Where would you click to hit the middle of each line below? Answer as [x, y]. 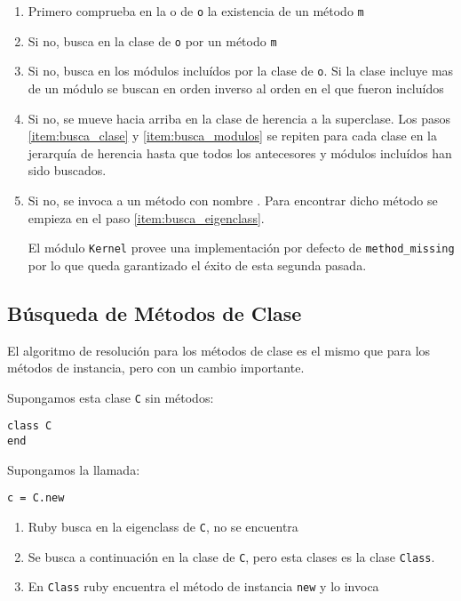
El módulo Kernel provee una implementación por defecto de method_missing [241, 248]
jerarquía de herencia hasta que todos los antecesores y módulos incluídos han [240, 152]
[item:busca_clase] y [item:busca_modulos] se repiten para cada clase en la [232, 136]
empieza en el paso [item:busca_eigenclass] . [146, 217]
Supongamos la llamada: [74, 469]
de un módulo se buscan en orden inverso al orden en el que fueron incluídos [236, 88]
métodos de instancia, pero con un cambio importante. [156, 368]
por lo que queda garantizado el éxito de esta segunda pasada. [197, 264]
